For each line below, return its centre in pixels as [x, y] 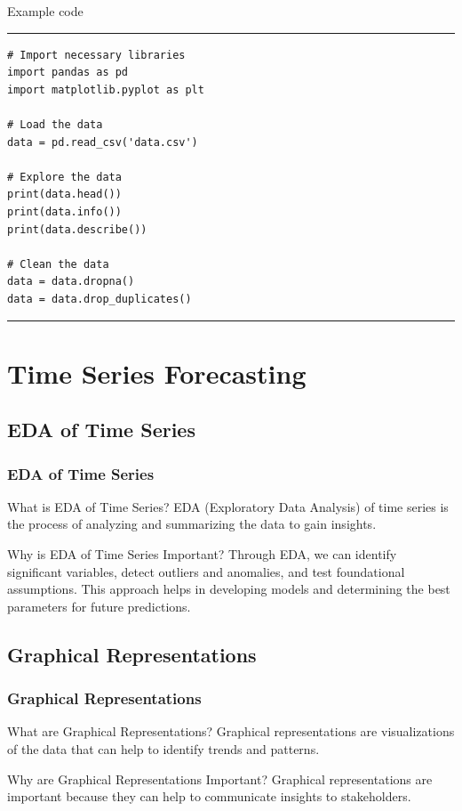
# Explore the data [64, 177]
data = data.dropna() [71, 282]
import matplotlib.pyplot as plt [106, 89]
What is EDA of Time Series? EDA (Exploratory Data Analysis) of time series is [228, 506]
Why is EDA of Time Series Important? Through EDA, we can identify [202, 554]
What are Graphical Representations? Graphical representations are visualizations [231, 731]
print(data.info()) [64, 211]
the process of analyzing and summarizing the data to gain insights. [192, 524]
